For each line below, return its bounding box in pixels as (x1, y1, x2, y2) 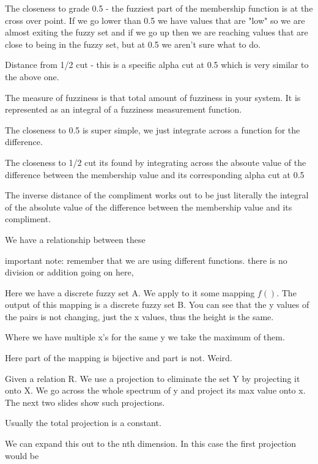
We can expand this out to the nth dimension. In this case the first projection (5, 437, 297, 450)
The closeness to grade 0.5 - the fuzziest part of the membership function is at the (5, 2, 313, 14)
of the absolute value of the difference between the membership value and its (5, 200, 292, 213)
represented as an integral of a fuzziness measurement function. (5, 103, 242, 116)
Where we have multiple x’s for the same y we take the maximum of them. (5, 331, 285, 343)
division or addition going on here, (5, 266, 134, 279)
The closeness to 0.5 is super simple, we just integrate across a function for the (5, 123, 300, 136)
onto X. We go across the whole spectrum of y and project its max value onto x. (5, 384, 306, 397)
